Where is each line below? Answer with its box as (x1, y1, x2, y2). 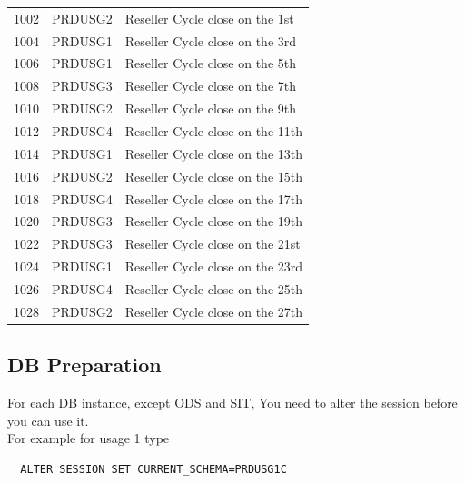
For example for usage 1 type (7, 429, 170, 448)
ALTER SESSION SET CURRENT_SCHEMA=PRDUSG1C (20, 462, 287, 476)
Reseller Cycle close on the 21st (124, 234, 301, 253)
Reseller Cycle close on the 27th (124, 301, 302, 320)
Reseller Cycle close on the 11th (124, 121, 302, 140)
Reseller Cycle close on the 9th (124, 99, 296, 118)
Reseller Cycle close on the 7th (124, 76, 296, 95)
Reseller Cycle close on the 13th (124, 143, 302, 163)
